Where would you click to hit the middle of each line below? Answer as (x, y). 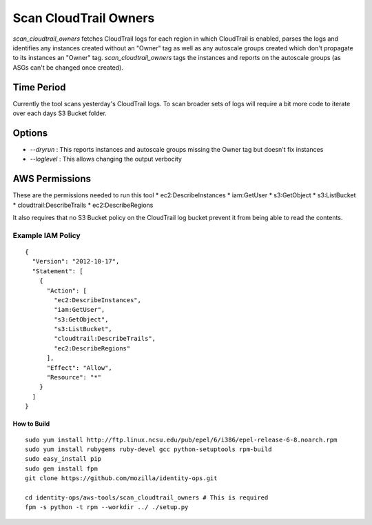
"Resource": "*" (74, 377)
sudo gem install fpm (61, 468)
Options (30, 133)
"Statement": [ (58, 271)
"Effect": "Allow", (80, 368)
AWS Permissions (52, 179)
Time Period (39, 87)
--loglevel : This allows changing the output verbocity (106, 159)
